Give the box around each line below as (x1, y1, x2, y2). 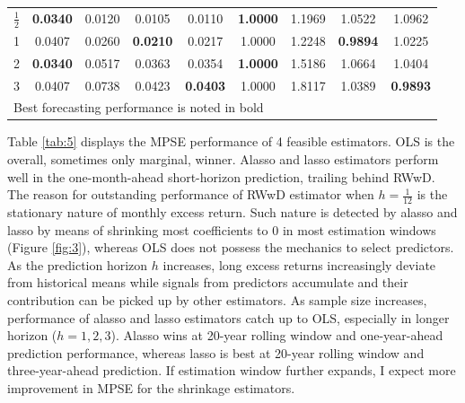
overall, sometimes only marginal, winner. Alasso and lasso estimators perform (7, 150, 439, 169)
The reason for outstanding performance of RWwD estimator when (7, 185, 374, 204)
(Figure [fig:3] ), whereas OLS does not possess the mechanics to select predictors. (7, 238, 454, 257)
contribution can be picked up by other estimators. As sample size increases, (7, 291, 427, 310)
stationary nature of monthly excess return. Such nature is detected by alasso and (7, 203, 458, 222)
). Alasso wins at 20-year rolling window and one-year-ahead (110, 326, 443, 345)
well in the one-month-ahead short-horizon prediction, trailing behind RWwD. (7, 167, 435, 186)
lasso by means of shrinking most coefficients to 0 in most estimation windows (7, 220, 436, 239)
